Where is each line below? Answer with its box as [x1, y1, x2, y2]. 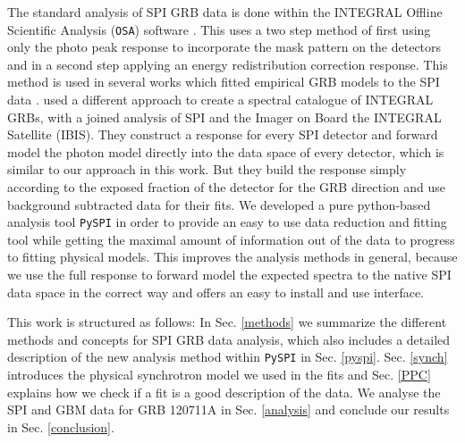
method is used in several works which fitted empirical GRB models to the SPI [7, 72, 440, 91]
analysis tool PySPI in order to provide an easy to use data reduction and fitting [7, 213, 447, 231]
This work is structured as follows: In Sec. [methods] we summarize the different [7, 313, 447, 331]
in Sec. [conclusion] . [7, 417, 114, 436]
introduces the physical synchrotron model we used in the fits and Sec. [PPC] [7, 365, 431, 384]
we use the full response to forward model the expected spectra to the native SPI [7, 265, 452, 284]
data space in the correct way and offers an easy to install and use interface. [7, 282, 424, 301]
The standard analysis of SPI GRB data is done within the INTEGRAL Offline [7, 3, 443, 21]
